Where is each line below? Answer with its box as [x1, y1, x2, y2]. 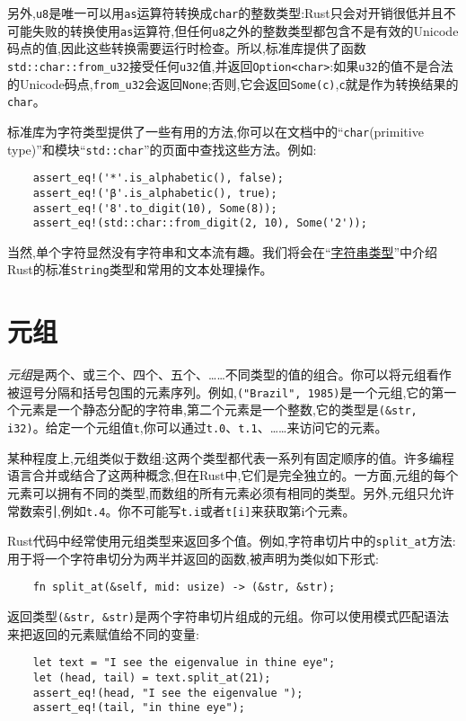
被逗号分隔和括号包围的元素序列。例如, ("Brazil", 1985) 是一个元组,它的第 [7, 382, 444, 401]
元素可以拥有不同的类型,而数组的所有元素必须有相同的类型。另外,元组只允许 [7, 483, 454, 502]
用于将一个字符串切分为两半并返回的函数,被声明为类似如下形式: [7, 548, 379, 567]
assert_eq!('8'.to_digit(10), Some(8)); [32, 201, 277, 215]
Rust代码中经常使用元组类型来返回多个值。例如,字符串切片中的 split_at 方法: [7, 531, 456, 550]
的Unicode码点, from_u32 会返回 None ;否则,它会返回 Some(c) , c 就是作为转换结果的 [7, 74, 459, 93]
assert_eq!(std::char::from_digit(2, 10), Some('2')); [32, 217, 367, 230]
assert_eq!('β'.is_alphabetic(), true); [32, 186, 277, 200]
